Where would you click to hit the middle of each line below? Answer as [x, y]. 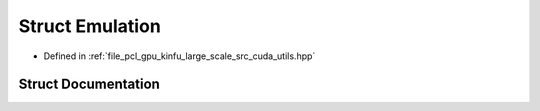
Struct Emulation [90, 26]
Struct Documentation [89, 84]
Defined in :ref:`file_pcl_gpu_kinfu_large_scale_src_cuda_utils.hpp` [179, 56]
